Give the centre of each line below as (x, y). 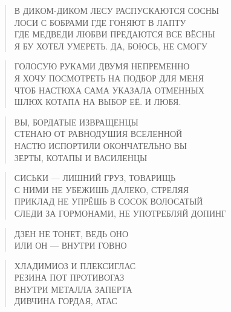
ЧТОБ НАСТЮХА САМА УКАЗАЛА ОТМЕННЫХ (109, 90)
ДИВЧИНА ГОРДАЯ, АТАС (66, 301)
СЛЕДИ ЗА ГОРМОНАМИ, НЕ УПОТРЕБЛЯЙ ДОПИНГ (120, 213)
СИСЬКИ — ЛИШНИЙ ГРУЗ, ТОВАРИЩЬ (95, 178)
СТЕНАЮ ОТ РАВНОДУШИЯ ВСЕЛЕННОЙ (98, 134)
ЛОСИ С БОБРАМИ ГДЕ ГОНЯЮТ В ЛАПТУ (100, 22)
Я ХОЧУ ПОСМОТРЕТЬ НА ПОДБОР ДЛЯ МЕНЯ (109, 78)
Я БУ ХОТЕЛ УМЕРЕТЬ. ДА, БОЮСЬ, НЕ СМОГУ (111, 46)
